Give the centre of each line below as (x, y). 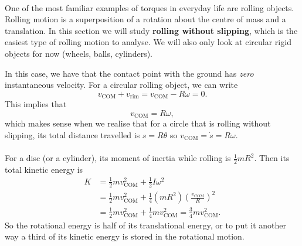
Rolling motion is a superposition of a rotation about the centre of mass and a (145, 19)
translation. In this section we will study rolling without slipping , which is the (151, 30)
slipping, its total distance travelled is (72, 134)
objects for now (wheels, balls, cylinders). (79, 53)
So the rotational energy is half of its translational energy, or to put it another (146, 225)
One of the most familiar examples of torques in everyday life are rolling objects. (150, 7)
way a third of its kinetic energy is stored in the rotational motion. (125, 236)
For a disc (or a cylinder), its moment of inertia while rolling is (118, 158)
